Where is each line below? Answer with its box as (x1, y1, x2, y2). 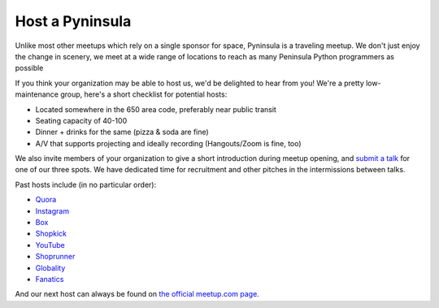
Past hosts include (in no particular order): (15, 180, 157, 189)
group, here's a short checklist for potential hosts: (59, 89, 228, 99)
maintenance (15, 89, 59, 99)
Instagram (35, 206, 69, 215)
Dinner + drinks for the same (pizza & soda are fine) (35, 127, 209, 137)
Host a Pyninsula (15, 12, 132, 30)
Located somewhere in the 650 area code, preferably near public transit (35, 104, 276, 114)
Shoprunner (35, 252, 76, 262)
